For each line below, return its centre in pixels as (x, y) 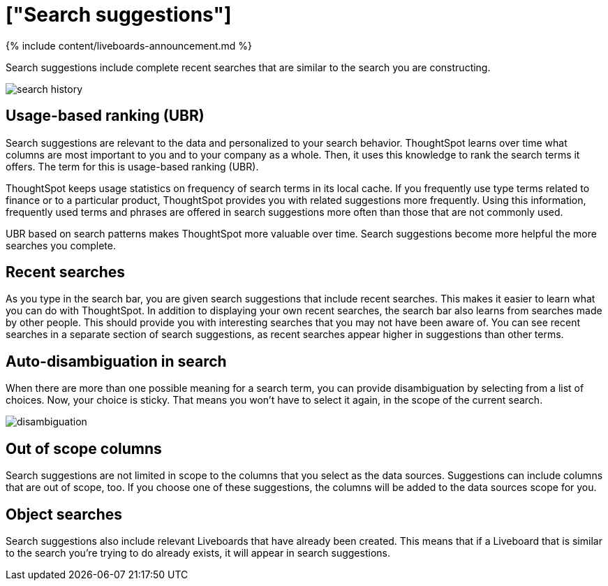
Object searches (64, 514)
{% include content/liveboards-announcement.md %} (129, 45)
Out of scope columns (84, 448)
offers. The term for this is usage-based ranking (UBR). (132, 166)
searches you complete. (61, 245)
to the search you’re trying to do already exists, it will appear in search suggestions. (198, 552)
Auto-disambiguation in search (116, 361)
